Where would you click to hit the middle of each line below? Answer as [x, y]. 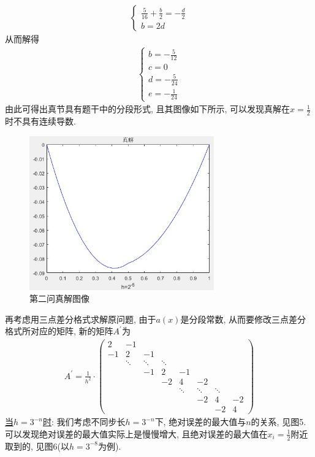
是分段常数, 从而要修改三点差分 [243, 319]
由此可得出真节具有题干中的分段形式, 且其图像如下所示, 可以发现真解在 [148, 109]
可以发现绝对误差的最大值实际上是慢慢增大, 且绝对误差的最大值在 [136, 433]
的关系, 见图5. [279, 422]
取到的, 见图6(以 [37, 446]
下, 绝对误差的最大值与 [200, 422]
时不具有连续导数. [40, 121]
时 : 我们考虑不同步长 [84, 422]
